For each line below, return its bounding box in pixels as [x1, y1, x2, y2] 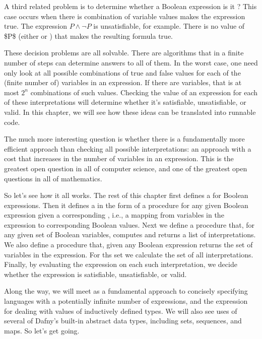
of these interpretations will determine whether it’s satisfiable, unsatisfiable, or [4, 97, 246, 107]
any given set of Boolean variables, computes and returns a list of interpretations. [4, 229, 256, 240]
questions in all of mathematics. [4, 173, 102, 183]
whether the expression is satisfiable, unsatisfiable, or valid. [4, 268, 187, 279]
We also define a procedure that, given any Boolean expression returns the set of [4, 239, 253, 250]
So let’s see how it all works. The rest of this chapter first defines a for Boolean [4, 190, 248, 200]
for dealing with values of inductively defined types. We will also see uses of [4, 305, 237, 316]
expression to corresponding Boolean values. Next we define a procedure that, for [4, 219, 254, 230]
